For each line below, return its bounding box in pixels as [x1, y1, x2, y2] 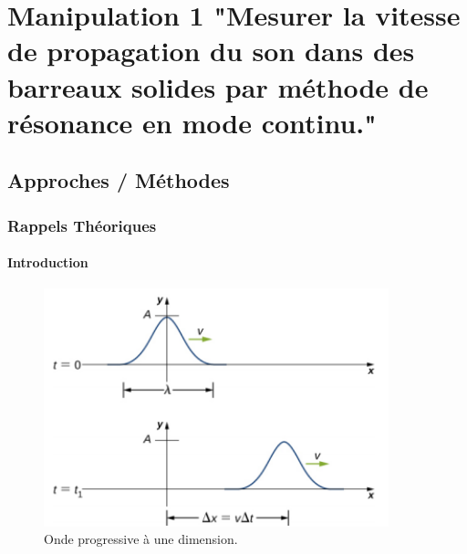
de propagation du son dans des [7, 32, 415, 69]
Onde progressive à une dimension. [44, 529, 238, 549]
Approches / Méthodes [7, 166, 230, 194]
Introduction [7, 253, 88, 272]
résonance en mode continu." [7, 103, 377, 141]
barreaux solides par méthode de [7, 68, 429, 105]
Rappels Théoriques [7, 214, 157, 236]
